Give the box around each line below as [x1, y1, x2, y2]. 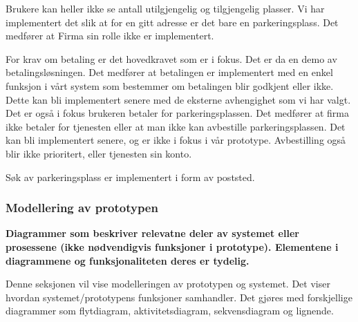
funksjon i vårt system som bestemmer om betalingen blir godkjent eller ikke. [6, 78, 334, 93]
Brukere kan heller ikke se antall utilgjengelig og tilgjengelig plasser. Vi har [6, 1, 325, 15]
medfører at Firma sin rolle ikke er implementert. [6, 28, 214, 43]
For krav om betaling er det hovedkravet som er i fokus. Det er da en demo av [6, 51, 337, 66]
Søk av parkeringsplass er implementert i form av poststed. [6, 169, 255, 184]
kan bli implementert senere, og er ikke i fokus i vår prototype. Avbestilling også [6, 133, 346, 147]
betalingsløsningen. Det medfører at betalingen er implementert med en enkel [6, 65, 333, 79]
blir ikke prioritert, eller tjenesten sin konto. [6, 146, 192, 160]
